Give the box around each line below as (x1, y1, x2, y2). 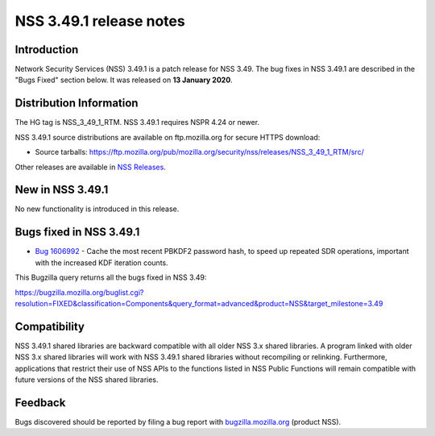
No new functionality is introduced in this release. (14, 204, 180, 214)
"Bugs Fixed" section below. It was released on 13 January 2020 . (14, 75, 233, 85)
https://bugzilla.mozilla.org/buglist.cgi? (14, 287, 144, 297)
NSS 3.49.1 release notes (14, 12, 185, 30)
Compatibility (14, 319, 85, 334)
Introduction (14, 43, 79, 56)
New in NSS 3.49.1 (14, 183, 109, 197)
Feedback (14, 396, 66, 409)
